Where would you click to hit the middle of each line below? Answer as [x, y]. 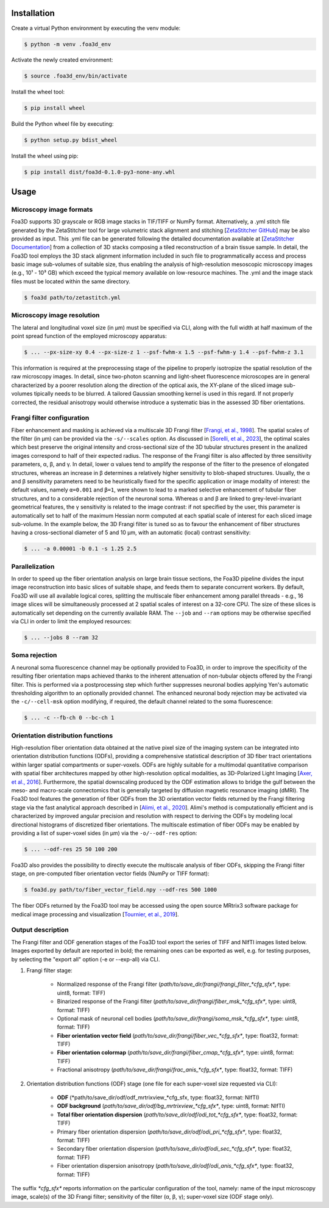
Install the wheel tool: [38, 92]
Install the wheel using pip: [45, 156]
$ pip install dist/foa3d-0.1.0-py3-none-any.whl [100, 172]
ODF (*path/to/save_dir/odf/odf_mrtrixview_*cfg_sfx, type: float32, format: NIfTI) [158, 1098]
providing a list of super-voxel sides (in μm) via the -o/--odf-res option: [104, 833]
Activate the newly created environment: [62, 60]
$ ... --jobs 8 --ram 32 [61, 637]
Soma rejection [34, 655]
